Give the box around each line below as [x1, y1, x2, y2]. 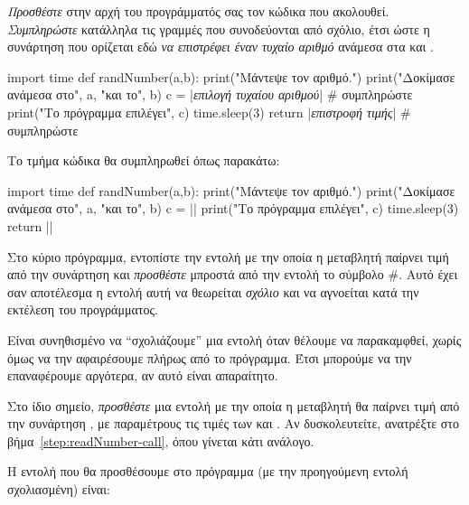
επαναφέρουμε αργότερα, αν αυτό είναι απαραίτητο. [7, 366, 278, 385]
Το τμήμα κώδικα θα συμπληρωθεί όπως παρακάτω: [7, 151, 280, 170]
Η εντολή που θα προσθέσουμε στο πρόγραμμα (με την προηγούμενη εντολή [7, 462, 408, 481]
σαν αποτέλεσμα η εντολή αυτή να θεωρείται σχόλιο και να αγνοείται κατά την [7, 282, 419, 301]
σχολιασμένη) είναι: [7, 480, 110, 499]
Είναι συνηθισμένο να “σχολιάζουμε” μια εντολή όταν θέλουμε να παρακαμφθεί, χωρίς [7, 330, 462, 349]
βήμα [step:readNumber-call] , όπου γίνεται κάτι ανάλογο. [7, 431, 314, 450]
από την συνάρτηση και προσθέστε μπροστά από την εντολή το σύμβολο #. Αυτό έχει [7, 265, 458, 284]
